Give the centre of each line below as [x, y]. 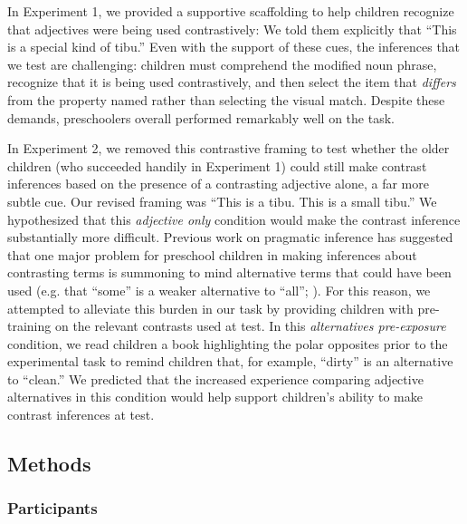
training [29, 326]
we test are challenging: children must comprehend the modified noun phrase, [222, 64]
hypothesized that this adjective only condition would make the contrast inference [234, 219]
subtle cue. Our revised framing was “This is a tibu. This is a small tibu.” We [222, 201]
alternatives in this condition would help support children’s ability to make [215, 397]
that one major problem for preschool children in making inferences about [212, 254]
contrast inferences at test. [81, 415]
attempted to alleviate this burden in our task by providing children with [210, 308]
